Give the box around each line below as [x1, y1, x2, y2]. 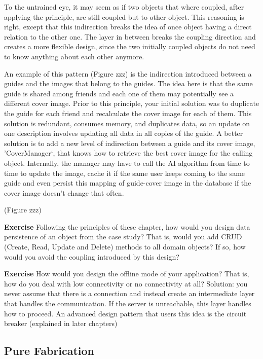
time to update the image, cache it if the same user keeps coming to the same [4, 167, 245, 178]
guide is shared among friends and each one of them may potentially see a [4, 88, 234, 98]
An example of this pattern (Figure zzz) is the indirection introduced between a [4, 68, 252, 79]
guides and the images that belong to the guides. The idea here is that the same [4, 78, 253, 89]
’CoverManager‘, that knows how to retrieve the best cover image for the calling [4, 148, 253, 158]
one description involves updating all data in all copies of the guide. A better [4, 128, 243, 138]
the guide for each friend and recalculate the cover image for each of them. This [4, 107, 252, 118]
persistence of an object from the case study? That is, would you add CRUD [4, 231, 242, 242]
